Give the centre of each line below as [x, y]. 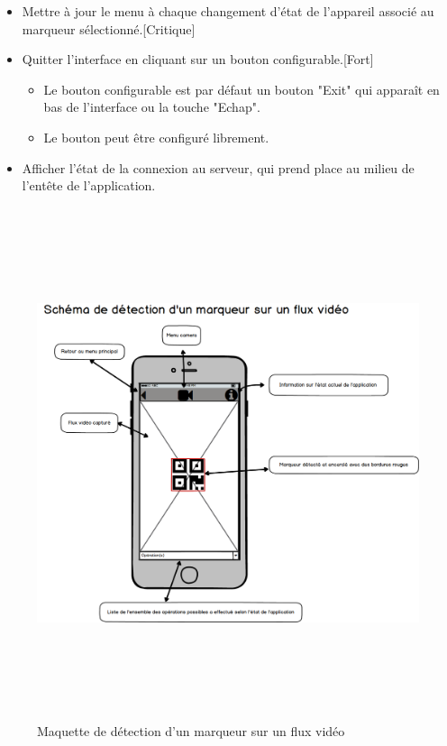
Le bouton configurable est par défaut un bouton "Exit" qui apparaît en [242, 89]
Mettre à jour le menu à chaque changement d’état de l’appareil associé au [228, 11]
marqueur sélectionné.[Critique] [109, 28]
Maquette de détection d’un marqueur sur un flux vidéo [191, 731]
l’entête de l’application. [89, 185]
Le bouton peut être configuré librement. [156, 137]
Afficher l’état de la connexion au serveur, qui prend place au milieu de [218, 167]
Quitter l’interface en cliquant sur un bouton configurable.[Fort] [198, 59]
